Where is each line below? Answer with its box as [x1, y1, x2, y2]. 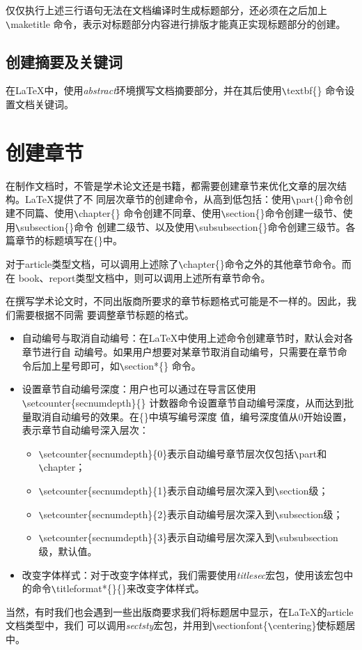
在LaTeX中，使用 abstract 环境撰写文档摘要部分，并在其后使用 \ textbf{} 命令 [6, 83, 345, 98]
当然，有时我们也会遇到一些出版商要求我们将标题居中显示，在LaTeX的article [6, 604, 354, 619]
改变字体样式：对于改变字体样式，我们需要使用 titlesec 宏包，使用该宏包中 [22, 567, 354, 582]
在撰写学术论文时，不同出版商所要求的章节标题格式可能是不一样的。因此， [6, 294, 347, 308]
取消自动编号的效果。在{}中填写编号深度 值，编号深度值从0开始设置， [31, 409, 352, 423]
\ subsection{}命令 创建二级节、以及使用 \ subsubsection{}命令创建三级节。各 [15, 219, 356, 234]
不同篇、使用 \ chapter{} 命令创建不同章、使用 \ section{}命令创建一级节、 [15, 206, 343, 220]
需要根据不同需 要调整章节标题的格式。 [15, 307, 194, 322]
